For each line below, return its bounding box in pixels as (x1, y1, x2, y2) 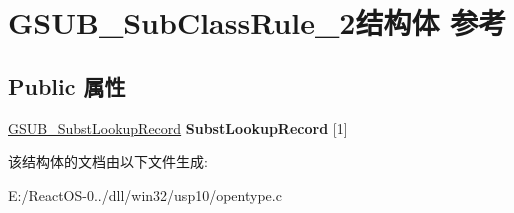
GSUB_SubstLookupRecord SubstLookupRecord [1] (8, 117, 348, 138)
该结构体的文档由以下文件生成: (8, 151, 208, 172)
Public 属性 (8, 70, 126, 101)
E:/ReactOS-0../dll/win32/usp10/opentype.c (8, 184, 282, 205)
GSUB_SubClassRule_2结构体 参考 (8, 2, 507, 43)
